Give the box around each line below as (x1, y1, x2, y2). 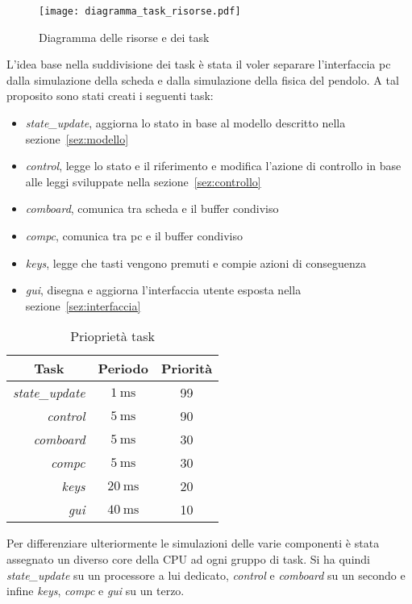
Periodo (98, 359, 148, 378)
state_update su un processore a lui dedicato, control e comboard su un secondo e (6, 566, 406, 583)
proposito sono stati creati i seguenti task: (6, 87, 214, 104)
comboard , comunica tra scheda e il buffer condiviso (25, 200, 279, 217)
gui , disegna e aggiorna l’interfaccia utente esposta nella (25, 281, 302, 298)
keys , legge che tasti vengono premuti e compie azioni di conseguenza (25, 254, 367, 271)
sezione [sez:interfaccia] (25, 297, 141, 314)
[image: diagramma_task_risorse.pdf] (39, 6, 241, 17)
